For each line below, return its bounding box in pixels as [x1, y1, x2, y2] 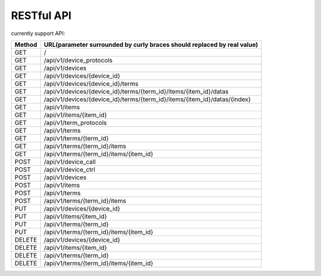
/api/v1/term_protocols [43, 118, 107, 127]
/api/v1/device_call [43, 158, 96, 166]
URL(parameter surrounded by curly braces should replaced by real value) [43, 40, 259, 49]
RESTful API [11, 9, 71, 22]
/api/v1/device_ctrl [43, 165, 95, 174]
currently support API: [11, 30, 65, 37]
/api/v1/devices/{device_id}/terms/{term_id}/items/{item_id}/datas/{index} [43, 95, 251, 103]
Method [14, 40, 37, 49]
